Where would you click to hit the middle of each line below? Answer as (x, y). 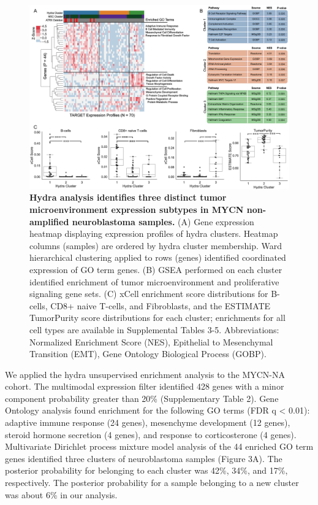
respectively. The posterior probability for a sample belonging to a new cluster (152, 483)
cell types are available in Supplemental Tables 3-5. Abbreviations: (154, 329)
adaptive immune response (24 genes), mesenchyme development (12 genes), (148, 422)
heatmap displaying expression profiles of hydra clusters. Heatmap (154, 233)
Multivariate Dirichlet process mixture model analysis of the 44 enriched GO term (159, 446)
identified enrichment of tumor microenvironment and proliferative (154, 281)
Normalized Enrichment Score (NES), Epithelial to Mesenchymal (151, 341)
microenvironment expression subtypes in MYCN (137, 209)
